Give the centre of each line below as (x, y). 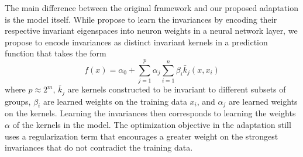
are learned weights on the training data (115, 101)
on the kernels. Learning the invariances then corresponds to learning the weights (150, 113)
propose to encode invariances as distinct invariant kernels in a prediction (136, 42)
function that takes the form (56, 53)
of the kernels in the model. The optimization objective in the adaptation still (152, 124)
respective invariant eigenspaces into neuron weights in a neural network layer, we (151, 31)
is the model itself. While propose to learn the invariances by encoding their (141, 19)
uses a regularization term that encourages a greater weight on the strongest (142, 136)
